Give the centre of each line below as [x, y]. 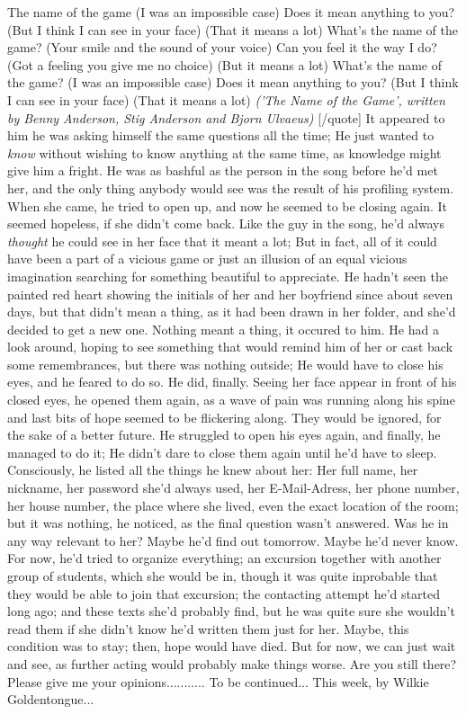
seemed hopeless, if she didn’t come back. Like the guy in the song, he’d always [226, 223]
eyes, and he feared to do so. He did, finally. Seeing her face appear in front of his [232, 382]
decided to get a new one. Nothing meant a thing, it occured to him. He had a [223, 329]
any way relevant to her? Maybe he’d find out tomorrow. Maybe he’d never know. [233, 540]
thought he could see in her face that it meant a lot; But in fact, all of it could [222, 241]
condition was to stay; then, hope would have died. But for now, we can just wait [232, 646]
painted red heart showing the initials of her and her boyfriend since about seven [230, 294]
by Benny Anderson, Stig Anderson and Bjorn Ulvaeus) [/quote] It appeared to [226, 117]
